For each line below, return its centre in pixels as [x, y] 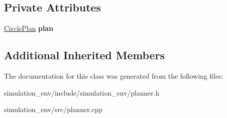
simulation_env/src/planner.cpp [53, 109]
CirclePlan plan [29, 28]
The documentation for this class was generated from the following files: [114, 76]
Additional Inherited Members [84, 55]
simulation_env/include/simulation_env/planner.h [82, 92]
